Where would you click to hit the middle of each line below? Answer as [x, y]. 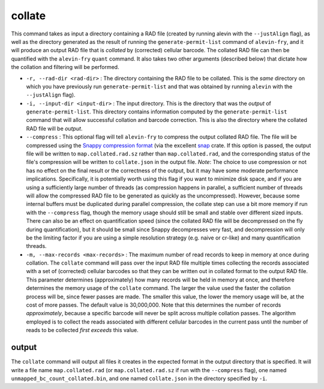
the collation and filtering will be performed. [65, 67]
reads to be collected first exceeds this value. [82, 330]
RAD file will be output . [54, 128]
